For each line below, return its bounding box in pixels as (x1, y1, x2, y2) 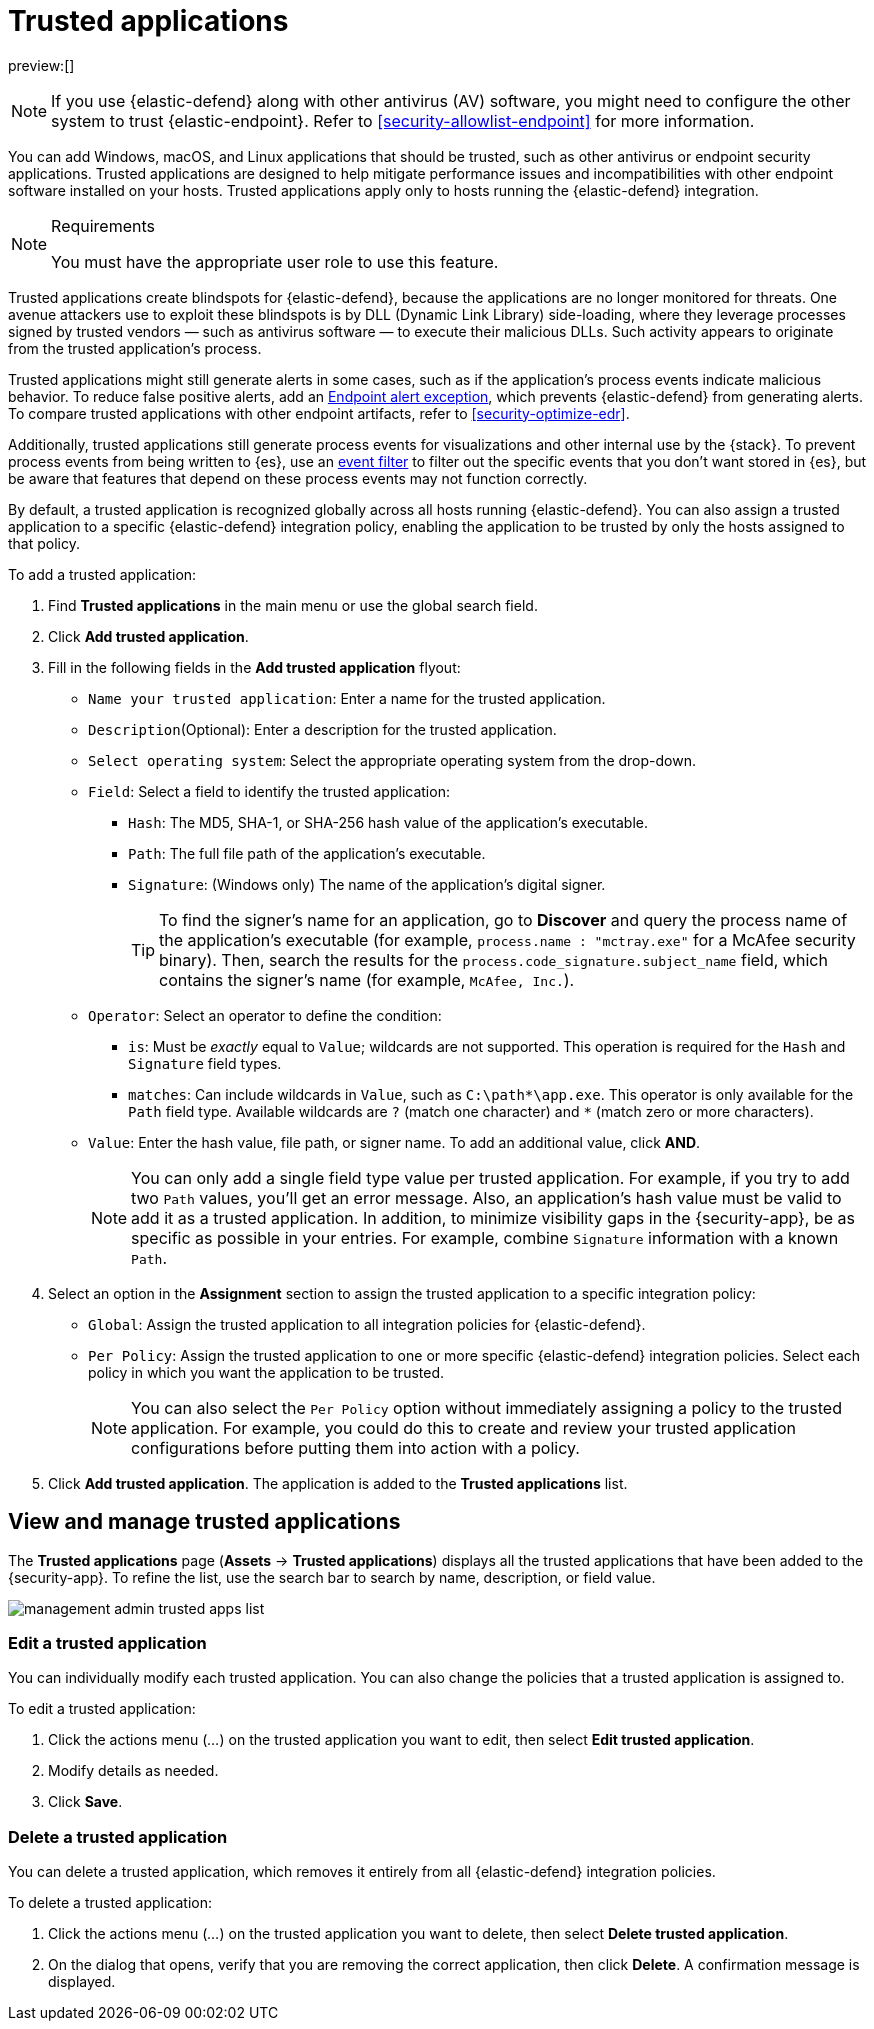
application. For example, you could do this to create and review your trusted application (131, 1417, 797, 1438)
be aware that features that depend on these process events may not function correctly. (8, 469, 588, 487)
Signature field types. (128, 1054, 282, 1072)
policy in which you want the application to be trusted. (88, 1363, 445, 1381)
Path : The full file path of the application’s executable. (128, 844, 486, 862)
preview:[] (8, 56, 75, 74)
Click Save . (48, 1793, 123, 1811)
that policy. (8, 534, 80, 552)
